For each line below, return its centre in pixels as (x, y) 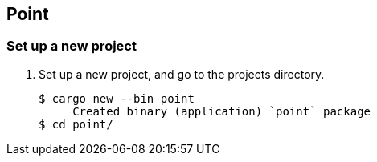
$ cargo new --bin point (117, 98)
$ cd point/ (76, 124)
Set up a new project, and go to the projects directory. (182, 74)
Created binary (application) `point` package (222, 111)
